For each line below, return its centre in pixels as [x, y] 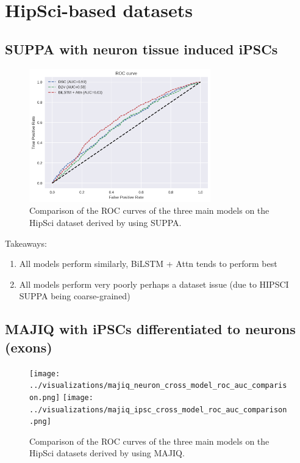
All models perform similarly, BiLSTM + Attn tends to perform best [148, 264]
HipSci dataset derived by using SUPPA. [105, 223]
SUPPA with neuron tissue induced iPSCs [141, 49]
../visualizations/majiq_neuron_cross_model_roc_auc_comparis [158, 386]
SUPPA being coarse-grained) [75, 296]
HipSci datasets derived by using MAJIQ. [107, 453]
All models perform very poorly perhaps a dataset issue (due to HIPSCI [154, 284]
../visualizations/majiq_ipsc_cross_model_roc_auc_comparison [158, 410]
